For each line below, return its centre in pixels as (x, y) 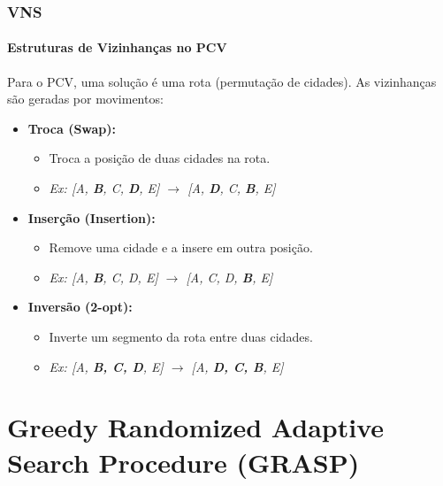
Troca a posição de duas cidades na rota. (160, 158)
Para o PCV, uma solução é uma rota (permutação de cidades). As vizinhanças (222, 81)
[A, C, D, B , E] (229, 277)
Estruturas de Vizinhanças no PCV (117, 47)
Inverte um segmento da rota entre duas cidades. (181, 336)
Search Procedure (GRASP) (183, 462)
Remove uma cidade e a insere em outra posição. (181, 247)
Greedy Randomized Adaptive (196, 427)
